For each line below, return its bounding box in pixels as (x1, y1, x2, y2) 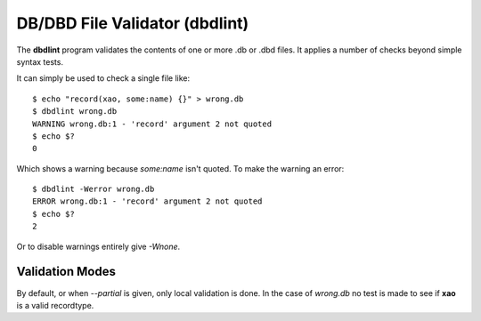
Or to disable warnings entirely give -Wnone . (16, 241, 181, 252)
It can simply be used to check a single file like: (16, 73, 191, 84)
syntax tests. (16, 56, 64, 67)
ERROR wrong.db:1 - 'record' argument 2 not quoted (32, 197, 263, 206)
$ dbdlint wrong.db (32, 107, 118, 116)
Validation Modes (16, 264, 116, 279)
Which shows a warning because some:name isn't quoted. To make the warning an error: (16, 163, 345, 173)
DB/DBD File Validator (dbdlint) (16, 13, 249, 33)
